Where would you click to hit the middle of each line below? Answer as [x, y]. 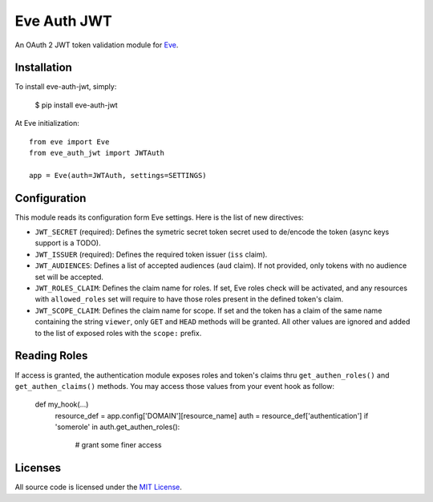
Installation [43, 68]
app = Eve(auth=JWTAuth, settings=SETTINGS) [118, 175]
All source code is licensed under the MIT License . [98, 487]
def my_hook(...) [62, 404]
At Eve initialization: [47, 123]
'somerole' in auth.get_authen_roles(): [117, 427]
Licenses [38, 468]
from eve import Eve [69, 142]
